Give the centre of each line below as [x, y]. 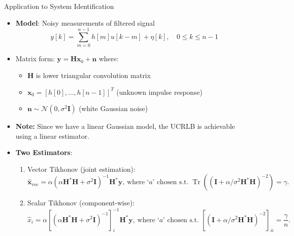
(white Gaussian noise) [113, 108]
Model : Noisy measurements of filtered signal [85, 22]
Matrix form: [35, 59]
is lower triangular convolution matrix [93, 75]
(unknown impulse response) [159, 92]
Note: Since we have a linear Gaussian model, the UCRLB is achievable [125, 126]
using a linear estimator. [52, 136]
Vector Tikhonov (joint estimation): [81, 169]
